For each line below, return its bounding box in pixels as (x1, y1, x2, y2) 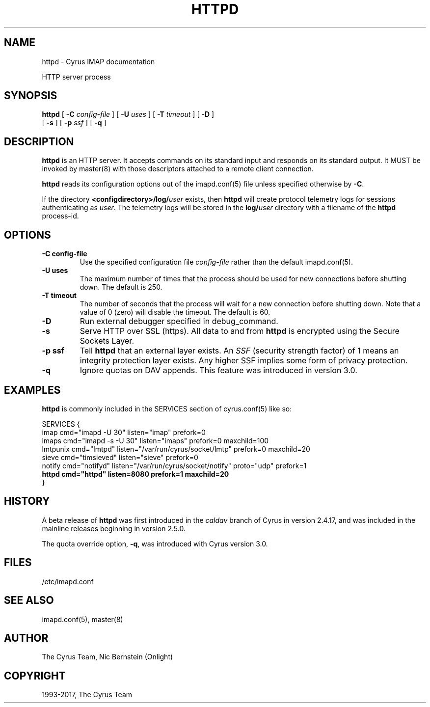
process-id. (42, 212, 79, 220)
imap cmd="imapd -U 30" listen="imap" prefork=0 (42, 428, 206, 436)
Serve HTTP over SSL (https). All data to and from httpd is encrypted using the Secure (80, 326, 400, 336)
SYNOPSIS (4, 89, 57, 102)
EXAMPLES (4, 383, 61, 396)
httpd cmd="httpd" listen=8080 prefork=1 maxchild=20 (42, 469, 229, 478)
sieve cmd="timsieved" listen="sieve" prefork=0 (42, 453, 198, 462)
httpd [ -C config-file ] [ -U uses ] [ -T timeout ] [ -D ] (42, 110, 215, 119)
